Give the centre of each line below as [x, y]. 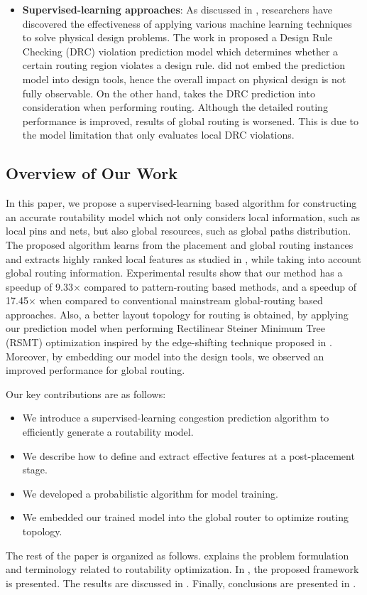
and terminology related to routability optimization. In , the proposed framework [182, 569]
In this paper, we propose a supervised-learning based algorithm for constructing [181, 203]
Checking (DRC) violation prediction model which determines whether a [180, 51]
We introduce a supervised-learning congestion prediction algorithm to [176, 418]
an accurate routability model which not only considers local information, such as [183, 216]
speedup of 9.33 [39, 286]
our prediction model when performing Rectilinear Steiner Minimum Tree [166, 328]
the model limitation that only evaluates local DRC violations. [158, 135]
